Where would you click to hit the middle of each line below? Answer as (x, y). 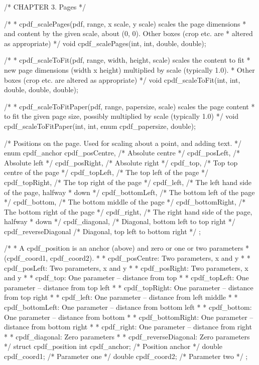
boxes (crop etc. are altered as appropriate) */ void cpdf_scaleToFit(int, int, (122, 79)
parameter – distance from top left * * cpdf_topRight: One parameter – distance (129, 287)
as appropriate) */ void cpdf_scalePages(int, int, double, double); (105, 43)
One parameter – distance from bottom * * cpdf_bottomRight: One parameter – (129, 317)
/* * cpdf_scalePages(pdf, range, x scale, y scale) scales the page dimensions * (125, 23)
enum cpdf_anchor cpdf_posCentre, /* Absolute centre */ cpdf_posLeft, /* (122, 153)
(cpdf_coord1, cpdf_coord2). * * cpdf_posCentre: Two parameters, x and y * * (127, 258)
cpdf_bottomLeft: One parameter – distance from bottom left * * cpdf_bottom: (128, 307)
